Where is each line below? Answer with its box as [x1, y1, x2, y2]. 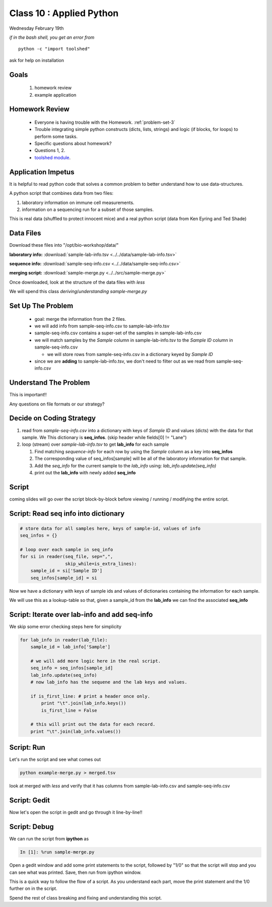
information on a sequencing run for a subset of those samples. [22, 206, 154, 213]
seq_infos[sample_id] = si [30, 575, 98, 581]
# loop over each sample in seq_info [20, 546, 113, 552]
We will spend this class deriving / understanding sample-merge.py [9, 289, 147, 295]
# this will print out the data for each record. [30, 722, 156, 727]
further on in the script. [9, 885, 57, 891]
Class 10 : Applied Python [9, 8, 119, 19]
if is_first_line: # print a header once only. [30, 693, 151, 699]
